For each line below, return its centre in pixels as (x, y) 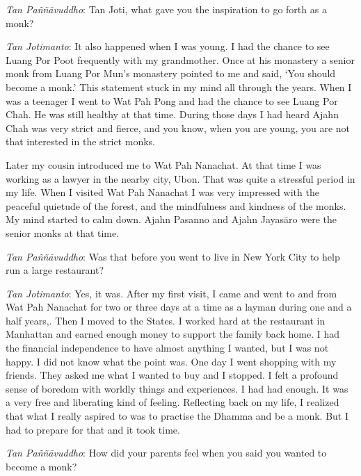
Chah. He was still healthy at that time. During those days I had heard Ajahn (172, 114)
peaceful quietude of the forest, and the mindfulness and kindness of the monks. (176, 205)
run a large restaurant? (55, 270)
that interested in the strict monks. (80, 141)
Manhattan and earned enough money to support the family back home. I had (173, 334)
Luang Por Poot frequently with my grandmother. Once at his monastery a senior (180, 59)
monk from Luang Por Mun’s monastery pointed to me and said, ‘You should (171, 73)
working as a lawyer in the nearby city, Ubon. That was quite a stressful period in (180, 178)
